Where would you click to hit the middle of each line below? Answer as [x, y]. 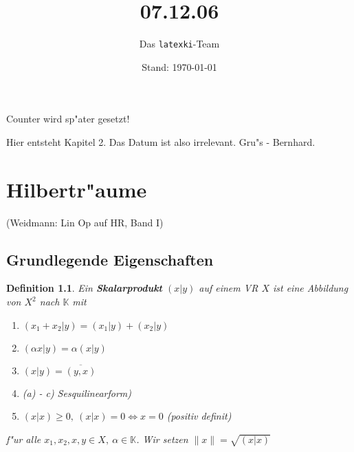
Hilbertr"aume [77, 189]
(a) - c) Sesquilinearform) [77, 392]
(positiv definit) [199, 416]
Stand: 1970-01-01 [179, 66]
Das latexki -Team [179, 44]
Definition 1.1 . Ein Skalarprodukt [84, 288]
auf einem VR [229, 288]
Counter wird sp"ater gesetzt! [68, 119]
